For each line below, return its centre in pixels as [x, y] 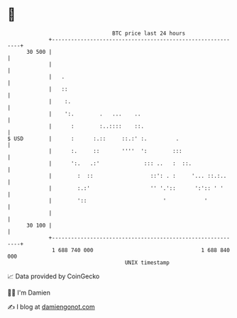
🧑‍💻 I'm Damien [29, 293]
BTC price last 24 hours [149, 33]
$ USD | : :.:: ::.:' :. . [93, 138]
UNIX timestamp [147, 262]
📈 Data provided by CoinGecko [54, 276]
